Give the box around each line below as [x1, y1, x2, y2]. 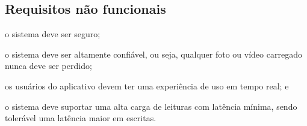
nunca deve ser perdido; [5, 59, 92, 72]
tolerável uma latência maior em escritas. [5, 112, 157, 124]
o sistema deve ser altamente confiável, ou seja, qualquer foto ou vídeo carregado [5, 47, 302, 60]
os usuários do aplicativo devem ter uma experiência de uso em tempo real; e [5, 79, 289, 92]
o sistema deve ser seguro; [5, 28, 101, 40]
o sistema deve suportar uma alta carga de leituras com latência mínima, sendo [5, 100, 297, 112]
